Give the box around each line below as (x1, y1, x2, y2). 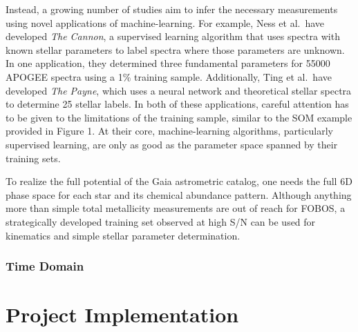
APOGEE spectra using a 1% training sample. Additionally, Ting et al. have (6, 69, 332, 84)
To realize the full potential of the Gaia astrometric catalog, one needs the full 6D (6, 174, 352, 188)
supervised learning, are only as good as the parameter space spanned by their (6, 137, 338, 151)
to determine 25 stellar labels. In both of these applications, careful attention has (6, 97, 349, 111)
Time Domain (6, 257, 84, 275)
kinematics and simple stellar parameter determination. (6, 228, 241, 242)
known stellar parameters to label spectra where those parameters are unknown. (6, 42, 345, 57)
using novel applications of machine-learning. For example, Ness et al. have (6, 15, 325, 30)
